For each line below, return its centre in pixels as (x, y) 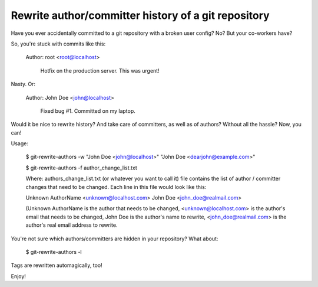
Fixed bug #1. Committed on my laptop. (88, 111)
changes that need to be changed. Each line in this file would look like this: (116, 187)
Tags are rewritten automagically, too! (57, 265)
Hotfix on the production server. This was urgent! (100, 70)
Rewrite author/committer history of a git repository (140, 15)
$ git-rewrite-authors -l (54, 252)
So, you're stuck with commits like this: (58, 44)
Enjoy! (19, 276)
